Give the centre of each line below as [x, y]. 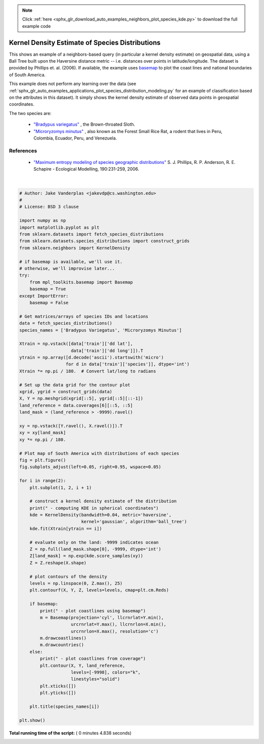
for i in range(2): [43, 481]
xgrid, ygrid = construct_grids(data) [66, 392]
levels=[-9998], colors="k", [106, 672]
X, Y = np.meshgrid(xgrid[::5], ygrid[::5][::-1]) [81, 398]
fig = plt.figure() [43, 460]
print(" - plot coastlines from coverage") [93, 659]
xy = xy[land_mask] [43, 433]
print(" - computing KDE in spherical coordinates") [94, 508]
